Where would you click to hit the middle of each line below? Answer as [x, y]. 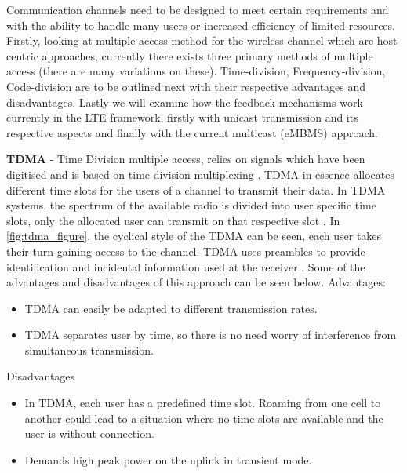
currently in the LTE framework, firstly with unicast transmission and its [182, 117]
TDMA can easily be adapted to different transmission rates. [171, 308]
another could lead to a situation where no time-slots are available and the [204, 418]
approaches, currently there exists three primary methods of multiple [207, 55]
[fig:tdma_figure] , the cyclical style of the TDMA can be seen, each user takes [194, 236]
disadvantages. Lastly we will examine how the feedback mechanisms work [185, 102]
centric [22, 55]
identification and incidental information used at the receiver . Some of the [186, 266]
